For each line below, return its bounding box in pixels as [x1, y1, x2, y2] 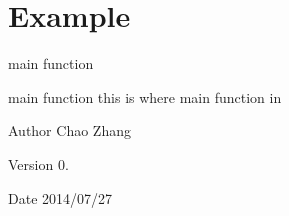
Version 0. [8, 153, 69, 174]
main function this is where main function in [8, 86, 282, 107]
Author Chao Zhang [8, 120, 131, 141]
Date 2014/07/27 [8, 187, 113, 208]
